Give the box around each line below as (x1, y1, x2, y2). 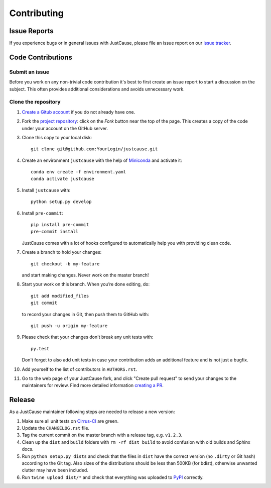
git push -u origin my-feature (31, 323, 108, 329)
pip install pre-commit (31, 222, 89, 228)
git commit (31, 300, 58, 306)
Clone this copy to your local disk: (22, 134, 92, 140)
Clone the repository (9, 99, 61, 106)
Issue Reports (9, 27, 54, 35)
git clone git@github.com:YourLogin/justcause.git (31, 146, 158, 152)
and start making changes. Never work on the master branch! (22, 272, 149, 278)
